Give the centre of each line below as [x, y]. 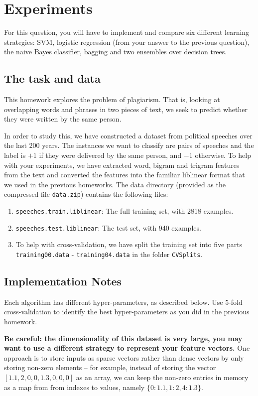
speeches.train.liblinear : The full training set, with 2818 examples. [125, 211]
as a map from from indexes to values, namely [74, 387]
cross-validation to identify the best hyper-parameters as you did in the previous [127, 312]
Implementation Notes [63, 281]
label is [15, 155]
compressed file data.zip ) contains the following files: [86, 194]
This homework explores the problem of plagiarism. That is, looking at [112, 99]
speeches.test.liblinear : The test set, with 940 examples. [108, 227]
